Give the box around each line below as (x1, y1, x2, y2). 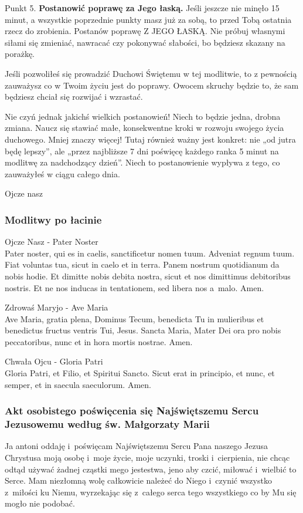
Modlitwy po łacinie (5, 212, 102, 227)
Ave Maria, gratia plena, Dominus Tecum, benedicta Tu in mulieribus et (5, 312, 264, 325)
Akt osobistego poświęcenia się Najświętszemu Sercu (5, 403, 259, 418)
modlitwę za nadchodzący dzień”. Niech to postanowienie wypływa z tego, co (5, 156, 280, 168)
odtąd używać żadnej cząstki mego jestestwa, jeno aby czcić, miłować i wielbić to (5, 463, 297, 475)
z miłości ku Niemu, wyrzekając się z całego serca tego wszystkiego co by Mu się (5, 485, 297, 498)
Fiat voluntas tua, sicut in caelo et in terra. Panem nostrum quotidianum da (5, 258, 280, 271)
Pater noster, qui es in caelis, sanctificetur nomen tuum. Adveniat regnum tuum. (5, 247, 295, 259)
